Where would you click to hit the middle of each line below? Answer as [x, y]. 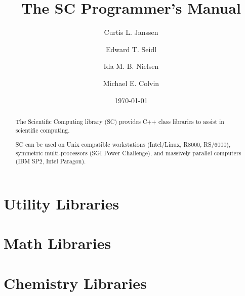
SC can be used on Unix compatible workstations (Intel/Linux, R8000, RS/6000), [123, 144]
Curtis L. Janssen [131, 32]
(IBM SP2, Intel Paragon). [51, 161]
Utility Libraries [62, 204]
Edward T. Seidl [131, 49]
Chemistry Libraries [75, 283]
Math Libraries [57, 243]
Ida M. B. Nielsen [131, 66]
